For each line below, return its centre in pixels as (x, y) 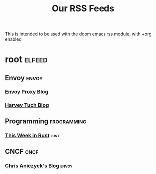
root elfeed (26, 59)
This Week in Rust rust (32, 135)
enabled (13, 39)
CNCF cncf (22, 151)
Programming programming (46, 121)
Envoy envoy (24, 78)
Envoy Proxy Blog (27, 91)
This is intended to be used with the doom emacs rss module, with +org (78, 34)
